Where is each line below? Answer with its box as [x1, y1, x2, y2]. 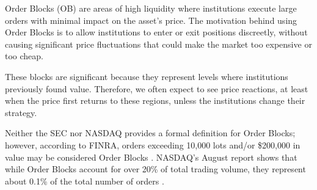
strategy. [5, 106, 37, 119]
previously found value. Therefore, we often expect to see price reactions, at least [5, 82, 308, 95]
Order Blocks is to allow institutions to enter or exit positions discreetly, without [5, 26, 308, 38]
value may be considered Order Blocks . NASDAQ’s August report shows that [5, 150, 297, 163]
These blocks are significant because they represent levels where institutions [5, 70, 288, 82]
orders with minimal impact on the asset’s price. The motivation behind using [5, 13, 297, 26]
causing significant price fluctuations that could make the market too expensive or [5, 37, 312, 50]
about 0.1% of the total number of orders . [5, 174, 164, 187]
